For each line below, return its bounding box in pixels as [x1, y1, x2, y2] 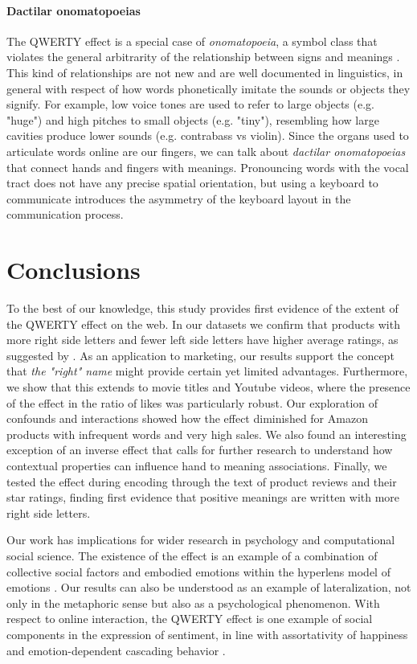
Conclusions [6, 253, 141, 286]
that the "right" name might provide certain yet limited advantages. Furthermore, [6, 363, 408, 379]
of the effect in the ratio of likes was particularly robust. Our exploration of [6, 394, 378, 411]
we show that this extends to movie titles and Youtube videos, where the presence [6, 379, 411, 396]
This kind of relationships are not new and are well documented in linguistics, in [6, 64, 403, 80]
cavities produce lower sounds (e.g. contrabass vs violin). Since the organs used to [6, 127, 409, 144]
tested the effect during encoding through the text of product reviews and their [6, 473, 397, 490]
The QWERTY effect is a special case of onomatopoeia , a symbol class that [6, 32, 378, 49]
